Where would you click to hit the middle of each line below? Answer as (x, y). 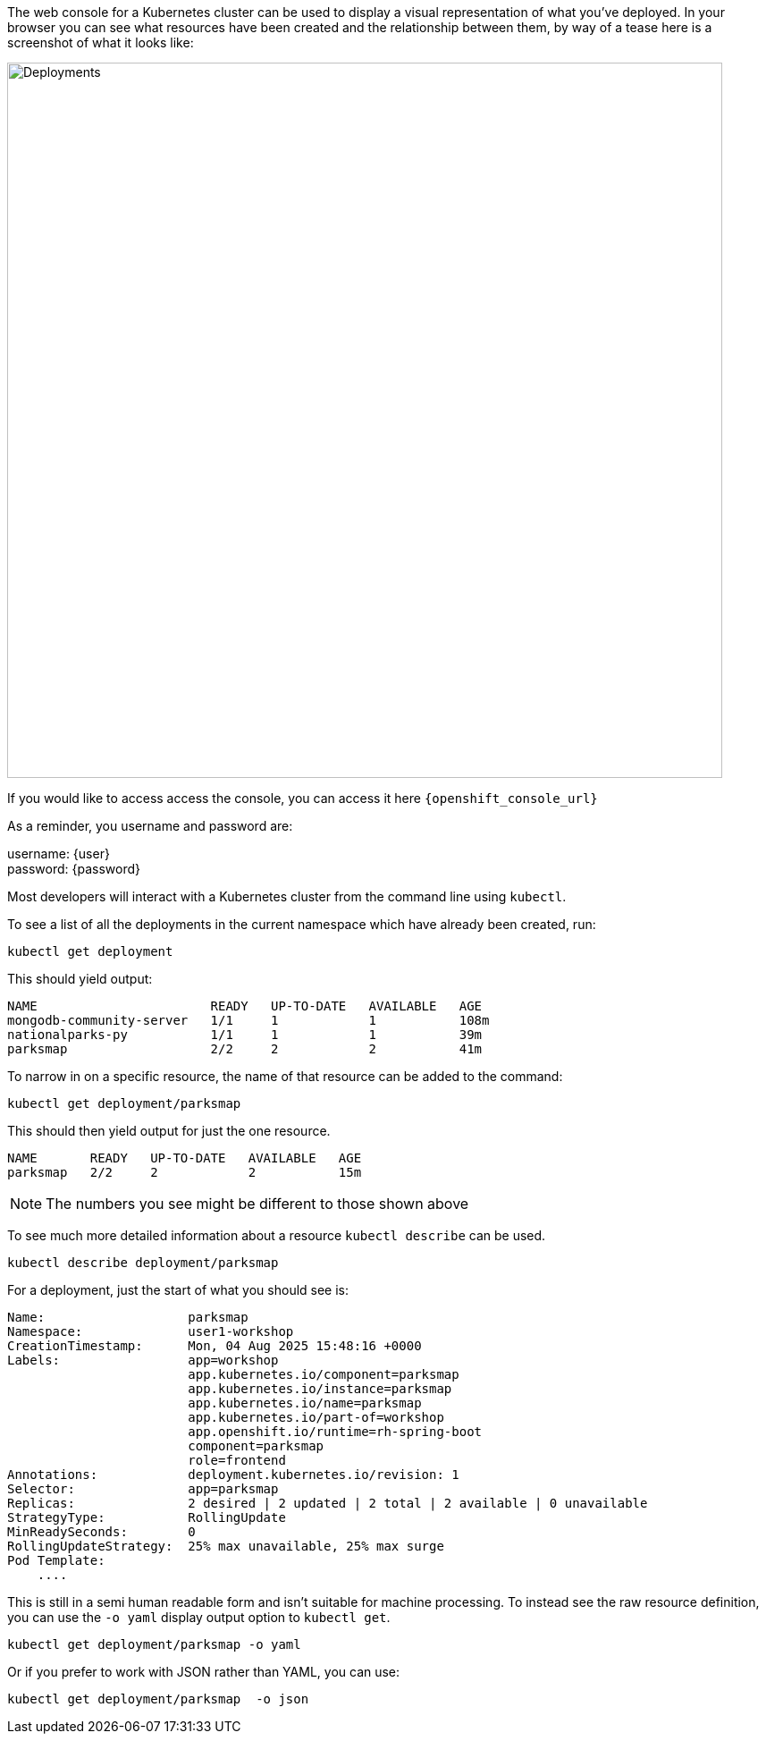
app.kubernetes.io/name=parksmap (305, 1403)
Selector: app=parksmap (143, 1489)
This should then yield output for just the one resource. (169, 1131)
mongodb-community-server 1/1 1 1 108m (248, 1020)
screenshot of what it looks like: (101, 42)
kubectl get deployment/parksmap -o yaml (154, 1644)
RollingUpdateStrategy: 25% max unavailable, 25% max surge (226, 1546)
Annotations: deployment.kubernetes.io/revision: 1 (233, 1475)
